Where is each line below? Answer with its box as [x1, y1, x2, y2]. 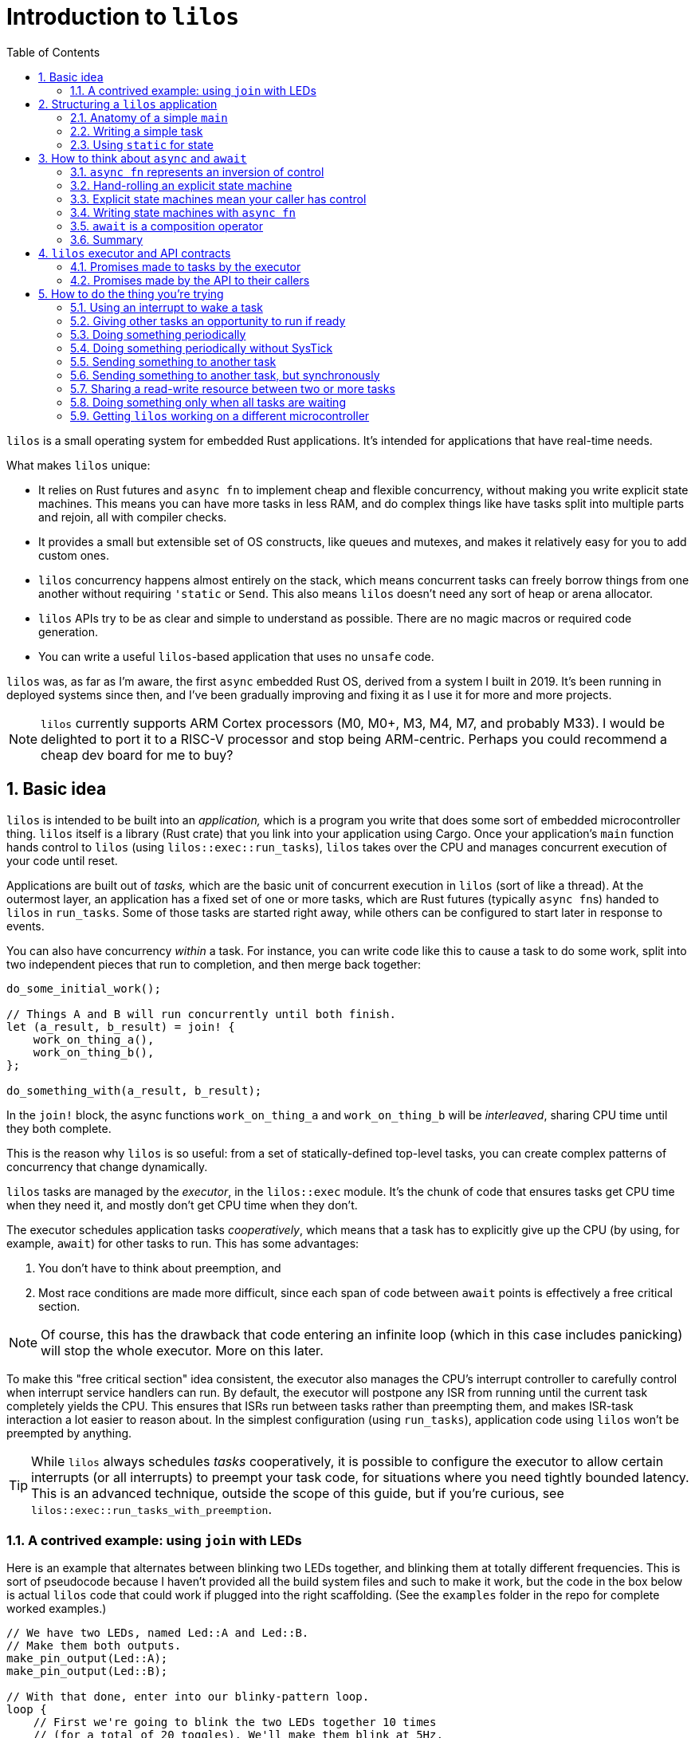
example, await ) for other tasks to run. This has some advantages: [6, 1236, 359, 1250]
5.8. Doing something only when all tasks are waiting [70, 395, 346, 409]
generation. [38, 624, 98, 639]
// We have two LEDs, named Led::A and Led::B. [6, 1626, 309, 1640]
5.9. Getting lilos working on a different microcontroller [70, 408, 370, 423]
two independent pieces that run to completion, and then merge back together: [6, 957, 422, 971]
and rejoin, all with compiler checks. [38, 509, 227, 524]
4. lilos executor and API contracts [38, 246, 231, 260]
